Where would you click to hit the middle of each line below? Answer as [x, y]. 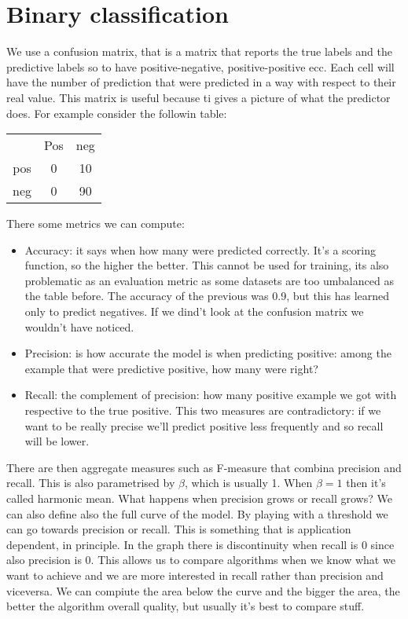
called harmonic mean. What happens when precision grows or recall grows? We [199, 498]
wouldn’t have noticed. [79, 326]
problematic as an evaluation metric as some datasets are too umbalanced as [209, 280]
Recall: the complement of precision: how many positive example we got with [211, 395]
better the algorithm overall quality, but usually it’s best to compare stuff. [186, 606]
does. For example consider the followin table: [117, 113]
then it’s [366, 483]
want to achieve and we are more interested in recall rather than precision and [195, 575]
